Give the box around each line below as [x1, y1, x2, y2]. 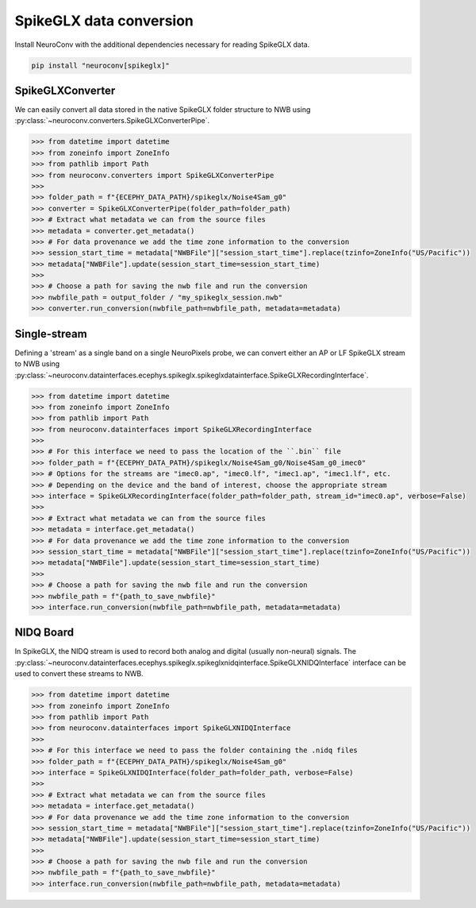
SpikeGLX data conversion [14, 12, 194, 29]
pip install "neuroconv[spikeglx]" [31, 60, 170, 70]
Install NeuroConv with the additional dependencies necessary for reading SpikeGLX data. [14, 40, 310, 49]
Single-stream [14, 326, 87, 341]
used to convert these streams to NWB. [14, 669, 144, 678]
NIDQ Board [14, 626, 75, 639]
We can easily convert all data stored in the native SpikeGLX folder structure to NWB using [14, 105, 311, 114]
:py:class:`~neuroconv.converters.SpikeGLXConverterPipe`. [14, 116, 210, 126]
